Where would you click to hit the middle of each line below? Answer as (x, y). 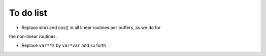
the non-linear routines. (33, 36)
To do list (28, 13)
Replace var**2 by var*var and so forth (64, 45)
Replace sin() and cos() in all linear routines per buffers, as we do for (91, 28)
